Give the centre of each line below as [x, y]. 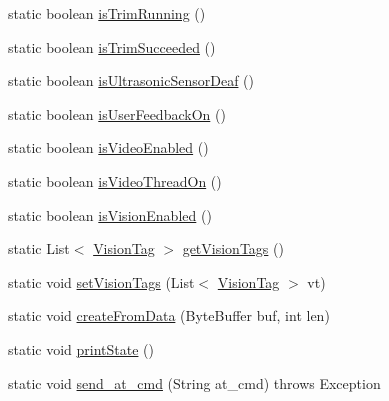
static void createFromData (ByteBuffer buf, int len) [169, 315]
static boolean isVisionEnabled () [110, 214]
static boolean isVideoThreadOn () [115, 180]
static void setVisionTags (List [101, 281]
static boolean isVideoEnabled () [108, 147]
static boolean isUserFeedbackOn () [117, 113]
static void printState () [81, 348]
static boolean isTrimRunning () [107, 13]
